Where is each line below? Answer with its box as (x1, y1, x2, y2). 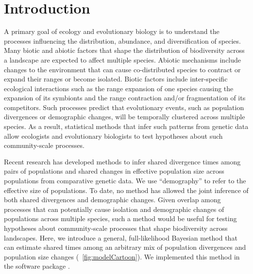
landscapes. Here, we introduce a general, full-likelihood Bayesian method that (4, 232, 237, 242)
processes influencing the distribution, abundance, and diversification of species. (4, 35, 241, 46)
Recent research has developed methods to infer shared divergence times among (4, 156, 241, 166)
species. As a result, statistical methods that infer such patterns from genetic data (4, 121, 249, 131)
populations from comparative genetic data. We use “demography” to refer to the (4, 176, 246, 186)
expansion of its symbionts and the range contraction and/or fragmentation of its (4, 93, 246, 103)
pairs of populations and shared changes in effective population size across (4, 166, 224, 176)
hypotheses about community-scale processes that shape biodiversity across (4, 223, 228, 233)
